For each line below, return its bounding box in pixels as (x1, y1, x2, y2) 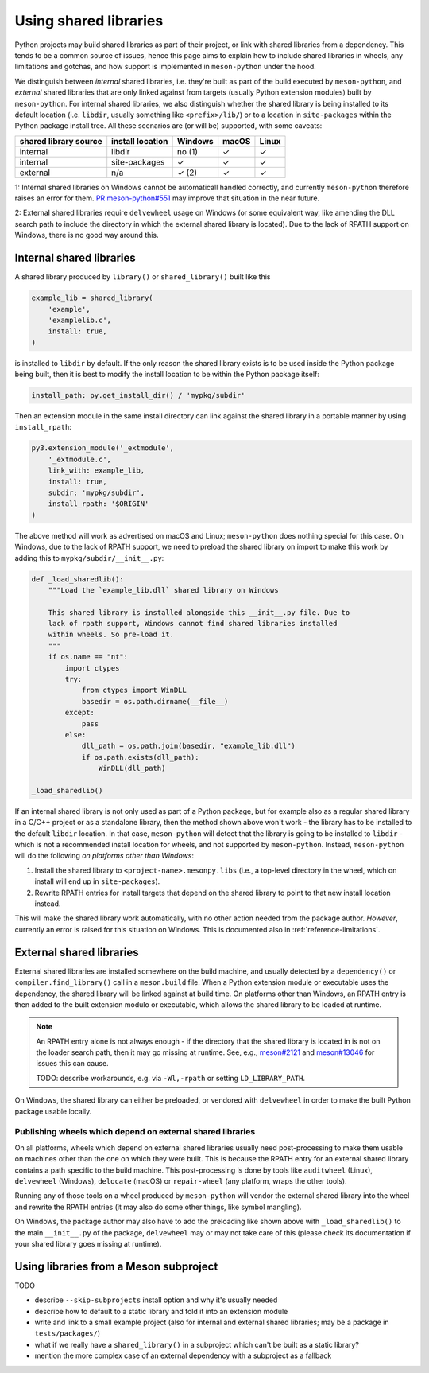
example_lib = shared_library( (31, 294, 154, 302)
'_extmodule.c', (48, 454, 111, 464)
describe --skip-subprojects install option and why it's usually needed (34, 1295, 278, 1305)
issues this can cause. (36, 1059, 109, 1068)
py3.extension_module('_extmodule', (31, 444, 175, 453)
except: (64, 708, 95, 718)
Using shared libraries (14, 12, 164, 29)
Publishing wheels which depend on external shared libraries (14, 1126, 256, 1138)
